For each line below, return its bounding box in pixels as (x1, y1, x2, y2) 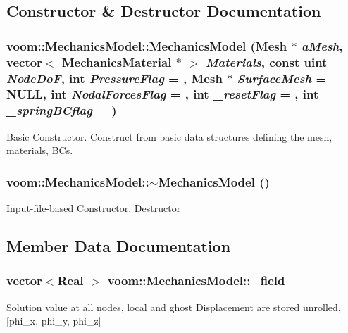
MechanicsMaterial (61, 53, 172, 70)
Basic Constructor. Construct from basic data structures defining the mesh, (6, 129, 333, 144)
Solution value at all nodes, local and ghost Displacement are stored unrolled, (6, 299, 341, 314)
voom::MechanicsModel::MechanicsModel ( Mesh (6, 37, 287, 54)
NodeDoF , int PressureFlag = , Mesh (6, 69, 223, 87)
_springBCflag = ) (6, 101, 117, 119)
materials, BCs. (6, 143, 73, 158)
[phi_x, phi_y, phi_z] (6, 313, 101, 328)
